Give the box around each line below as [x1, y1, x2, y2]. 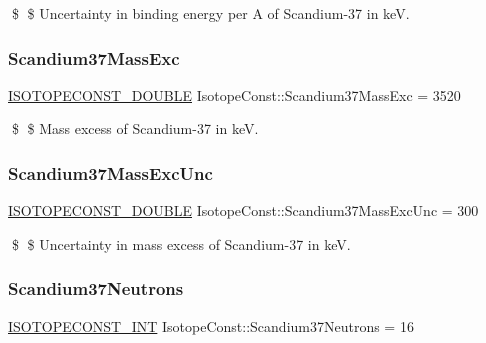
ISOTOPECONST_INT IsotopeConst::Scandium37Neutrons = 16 [8, 315, 414, 336]
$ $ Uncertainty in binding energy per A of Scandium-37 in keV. [11, 3, 410, 23]
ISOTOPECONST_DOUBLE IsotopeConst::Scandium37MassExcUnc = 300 [8, 200, 479, 221]
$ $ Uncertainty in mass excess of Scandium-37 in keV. [11, 233, 351, 254]
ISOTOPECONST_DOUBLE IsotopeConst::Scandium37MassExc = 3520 [8, 84, 461, 105]
